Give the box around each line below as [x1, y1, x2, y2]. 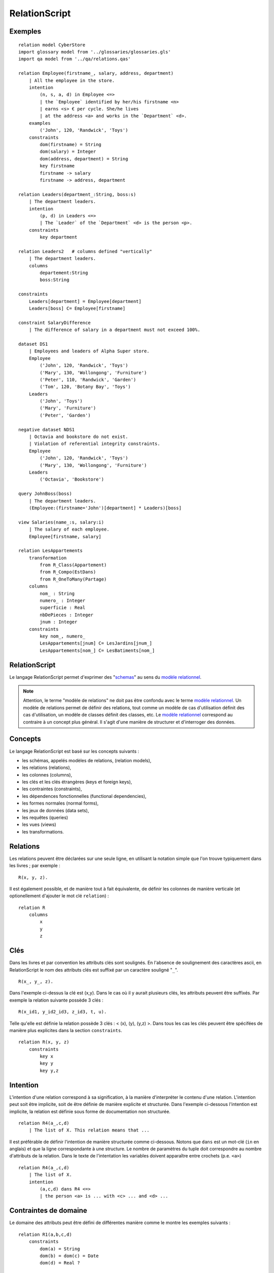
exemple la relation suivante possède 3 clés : [9, 997, 104, 1003]
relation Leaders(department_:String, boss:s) [18, 191, 136, 197]
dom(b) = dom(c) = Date [40, 1253, 99, 1259]
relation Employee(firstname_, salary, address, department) [18, 70, 174, 76]
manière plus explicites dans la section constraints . [9, 1027, 122, 1033]
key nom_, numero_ [40, 633, 86, 639]
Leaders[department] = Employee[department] [28, 298, 142, 304]
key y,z [40, 1067, 59, 1073]
